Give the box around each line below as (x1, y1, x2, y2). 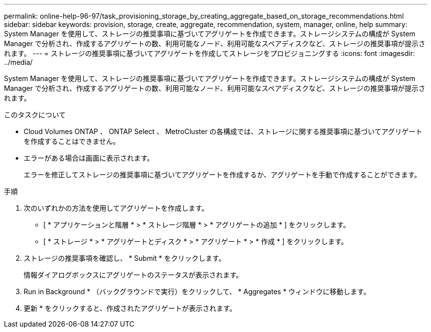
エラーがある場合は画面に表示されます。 (24, 154, 154, 162)
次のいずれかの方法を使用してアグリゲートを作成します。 (24, 204, 209, 212)
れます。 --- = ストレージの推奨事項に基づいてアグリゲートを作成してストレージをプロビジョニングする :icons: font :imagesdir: (4, 49, 415, 57)
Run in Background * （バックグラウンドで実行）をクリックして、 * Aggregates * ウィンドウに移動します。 (24, 287, 370, 296)
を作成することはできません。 (24, 137, 120, 145)
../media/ (4, 58, 33, 66)
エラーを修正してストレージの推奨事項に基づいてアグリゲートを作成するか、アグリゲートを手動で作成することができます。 (24, 170, 421, 179)
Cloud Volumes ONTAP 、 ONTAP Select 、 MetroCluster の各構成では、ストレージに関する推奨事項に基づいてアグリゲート (24, 127, 423, 136)
